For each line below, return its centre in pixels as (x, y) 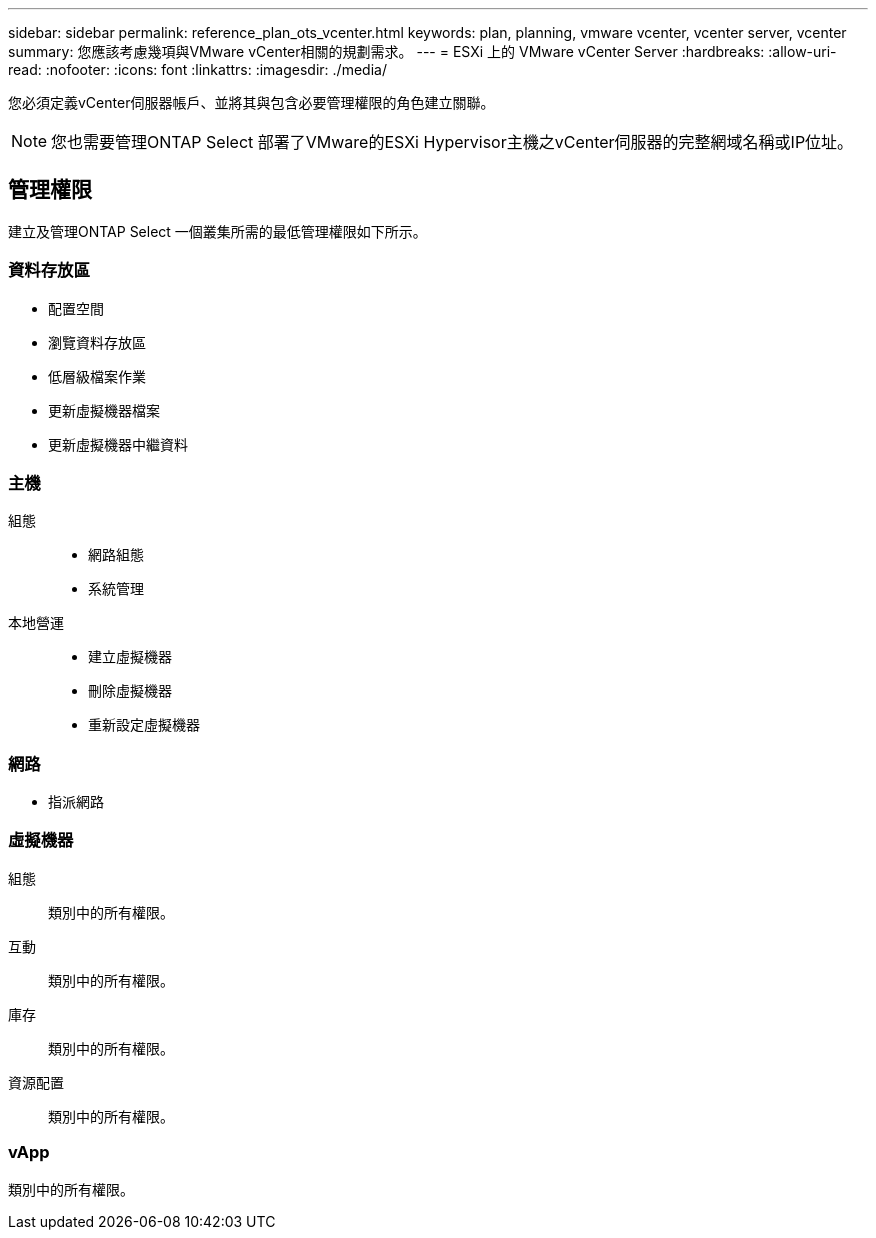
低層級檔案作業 (97, 376)
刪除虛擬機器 (130, 691)
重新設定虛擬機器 (144, 725)
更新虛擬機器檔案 (104, 410)
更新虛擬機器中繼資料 (118, 444)
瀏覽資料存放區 (97, 342)
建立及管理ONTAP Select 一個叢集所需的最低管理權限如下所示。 (217, 231)
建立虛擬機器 (130, 657)
